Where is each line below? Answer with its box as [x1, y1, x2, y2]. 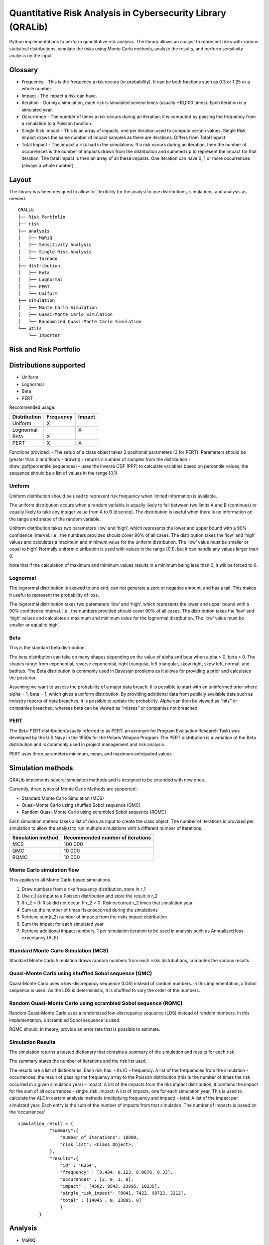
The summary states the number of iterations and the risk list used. [9, 1058, 147, 1064]
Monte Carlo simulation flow [9, 867, 79, 873]
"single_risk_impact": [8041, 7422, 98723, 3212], [60, 1190, 186, 1196]
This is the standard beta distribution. [9, 645, 86, 651]
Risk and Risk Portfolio [9, 345, 81, 354]
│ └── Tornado [18, 256, 58, 261]
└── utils [18, 326, 42, 331]
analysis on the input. [9, 53, 53, 59]
